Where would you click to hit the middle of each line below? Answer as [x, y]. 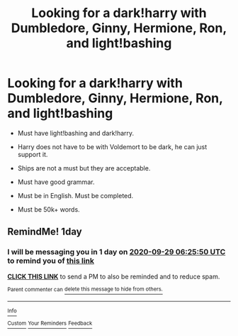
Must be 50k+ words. [49, 209]
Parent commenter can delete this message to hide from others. [85, 289]
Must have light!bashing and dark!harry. [76, 133]
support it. [33, 154]
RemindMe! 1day [45, 232]
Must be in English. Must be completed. [75, 195]
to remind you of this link [51, 261]
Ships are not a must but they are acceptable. [84, 168]
